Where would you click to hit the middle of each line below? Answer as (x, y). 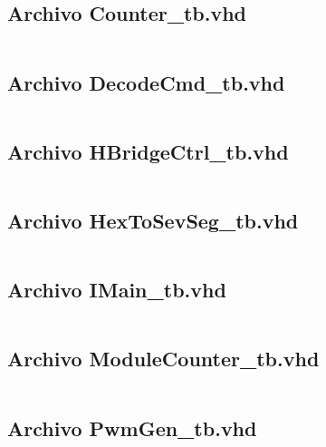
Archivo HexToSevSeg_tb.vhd (153, 220)
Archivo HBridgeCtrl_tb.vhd (148, 151)
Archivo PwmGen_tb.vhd (132, 428)
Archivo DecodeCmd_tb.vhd (146, 82)
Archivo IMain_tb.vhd (117, 290)
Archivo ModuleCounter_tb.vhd (163, 359)
